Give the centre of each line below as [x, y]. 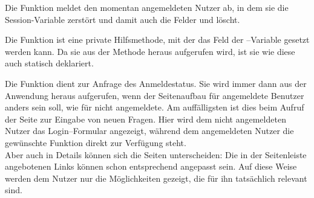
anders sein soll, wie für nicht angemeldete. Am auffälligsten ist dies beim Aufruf [155, 107]
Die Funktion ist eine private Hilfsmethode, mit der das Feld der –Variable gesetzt [157, 40]
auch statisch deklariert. [49, 63]
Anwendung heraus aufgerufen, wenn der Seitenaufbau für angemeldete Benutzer [155, 95]
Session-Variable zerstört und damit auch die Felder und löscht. [123, 19]
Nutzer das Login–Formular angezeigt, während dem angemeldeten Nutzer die [149, 131]
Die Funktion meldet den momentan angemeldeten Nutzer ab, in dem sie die [147, 7]
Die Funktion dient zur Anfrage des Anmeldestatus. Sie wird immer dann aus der [156, 83]
